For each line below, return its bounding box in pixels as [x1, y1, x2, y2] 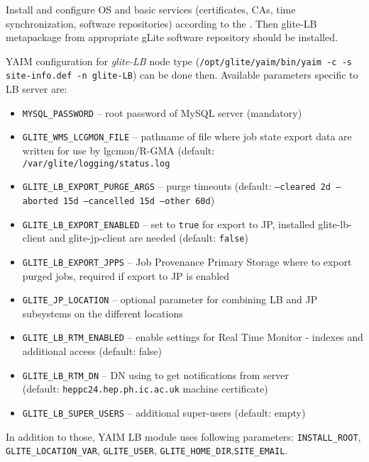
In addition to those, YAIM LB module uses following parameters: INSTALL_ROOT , [6, 429, 361, 444]
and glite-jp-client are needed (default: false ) [49, 230, 248, 245]
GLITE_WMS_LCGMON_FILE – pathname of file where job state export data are [22, 129, 352, 144]
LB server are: [6, 81, 67, 96]
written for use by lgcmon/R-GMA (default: [22, 143, 215, 157]
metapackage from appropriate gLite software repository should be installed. [6, 30, 338, 45]
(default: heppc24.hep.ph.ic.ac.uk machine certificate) [22, 381, 268, 396]
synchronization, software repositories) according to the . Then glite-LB [6, 16, 317, 30]
